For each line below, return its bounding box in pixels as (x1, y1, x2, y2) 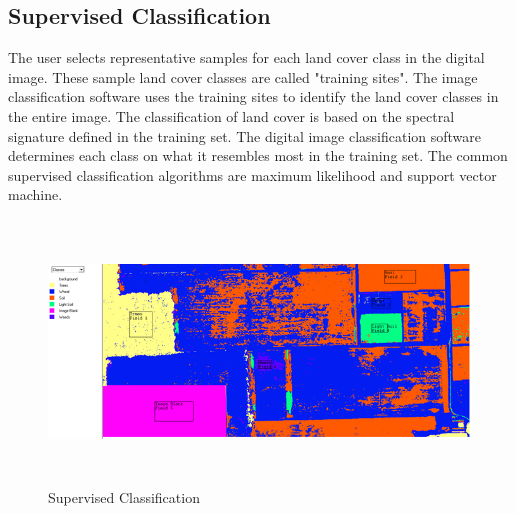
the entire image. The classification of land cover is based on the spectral (8, 105, 455, 126)
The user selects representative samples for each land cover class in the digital (8, 47, 485, 68)
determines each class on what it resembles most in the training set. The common (8, 145, 508, 166)
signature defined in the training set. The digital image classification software (8, 125, 482, 146)
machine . (8, 184, 63, 205)
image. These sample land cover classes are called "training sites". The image (8, 66, 478, 87)
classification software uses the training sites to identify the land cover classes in (8, 86, 499, 107)
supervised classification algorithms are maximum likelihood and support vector (8, 164, 497, 185)
